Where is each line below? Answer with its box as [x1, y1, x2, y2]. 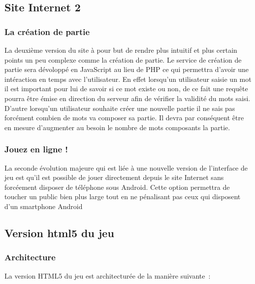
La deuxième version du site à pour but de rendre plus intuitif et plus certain [4, 45, 237, 55]
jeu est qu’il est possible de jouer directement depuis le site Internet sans [4, 172, 224, 182]
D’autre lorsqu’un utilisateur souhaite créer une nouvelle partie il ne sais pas [4, 103, 235, 113]
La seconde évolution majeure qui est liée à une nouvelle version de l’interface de [4, 162, 248, 173]
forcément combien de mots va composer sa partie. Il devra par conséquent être [4, 112, 244, 123]
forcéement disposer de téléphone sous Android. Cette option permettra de [4, 181, 230, 192]
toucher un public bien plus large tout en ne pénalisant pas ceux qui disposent [4, 191, 241, 202]
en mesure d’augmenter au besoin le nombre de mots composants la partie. [4, 122, 230, 132]
